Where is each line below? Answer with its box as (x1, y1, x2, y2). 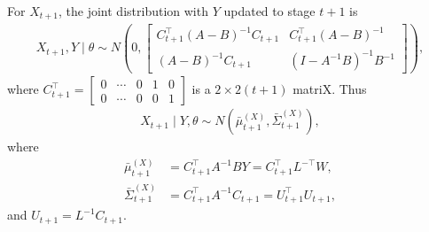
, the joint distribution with (58, 2, 208, 19)
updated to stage (223, 2, 316, 19)
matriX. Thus (292, 80, 367, 98)
